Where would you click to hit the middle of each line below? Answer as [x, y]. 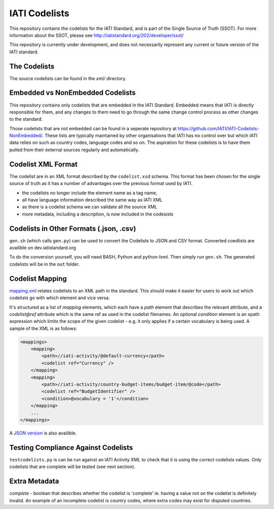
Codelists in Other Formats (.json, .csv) [73, 228]
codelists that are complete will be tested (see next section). [72, 467]
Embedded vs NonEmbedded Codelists [73, 93]
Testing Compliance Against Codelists [71, 447]
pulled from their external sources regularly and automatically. [74, 150]
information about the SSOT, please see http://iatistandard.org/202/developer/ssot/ [96, 35]
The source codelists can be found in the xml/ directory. [68, 78]
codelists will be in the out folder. [44, 264]
